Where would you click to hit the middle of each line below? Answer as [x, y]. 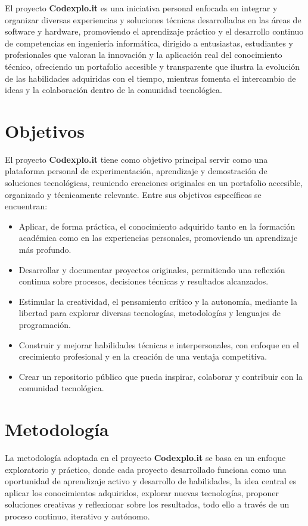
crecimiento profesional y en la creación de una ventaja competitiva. [143, 356]
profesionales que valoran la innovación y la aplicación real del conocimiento [144, 55]
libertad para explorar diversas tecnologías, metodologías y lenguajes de [150, 313]
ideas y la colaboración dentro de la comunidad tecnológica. [113, 90]
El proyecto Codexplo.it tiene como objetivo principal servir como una [136, 159]
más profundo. [45, 250]
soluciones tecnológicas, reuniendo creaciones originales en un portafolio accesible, [154, 183]
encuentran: [26, 206]
